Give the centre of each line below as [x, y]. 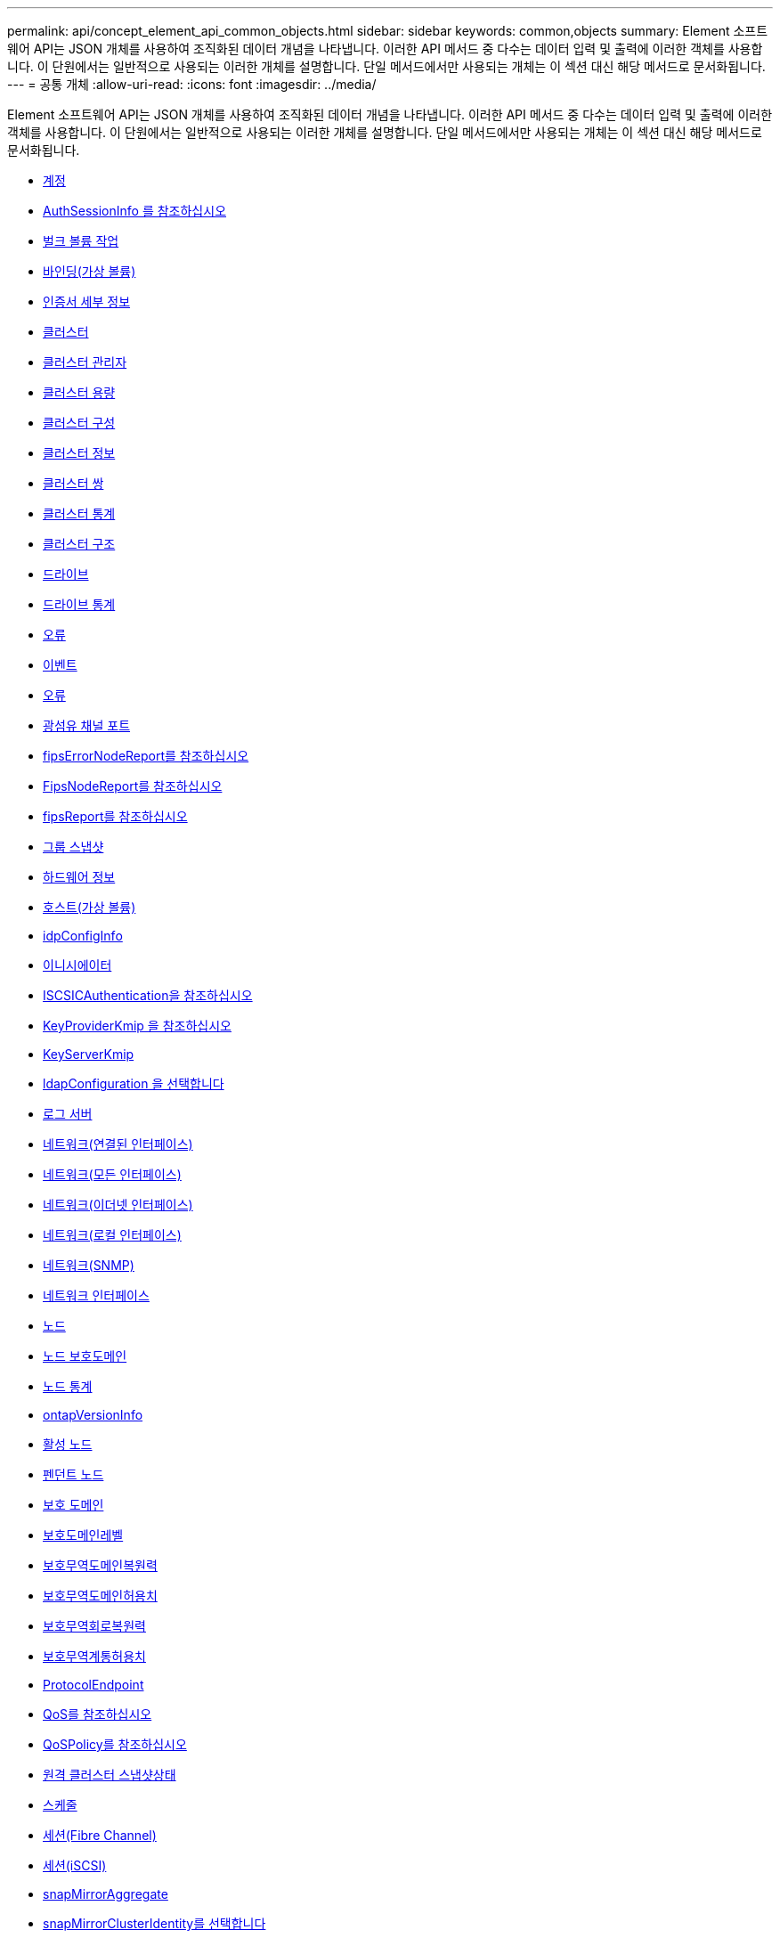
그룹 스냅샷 [73, 847]
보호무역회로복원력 [94, 1626]
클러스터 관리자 [85, 362]
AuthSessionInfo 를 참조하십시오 [135, 211]
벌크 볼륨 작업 [81, 241]
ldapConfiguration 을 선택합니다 [134, 1083]
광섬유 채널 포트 [87, 725]
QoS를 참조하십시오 [97, 1714]
